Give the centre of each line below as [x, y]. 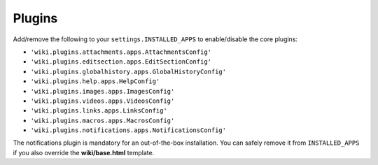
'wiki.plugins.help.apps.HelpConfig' [95, 81]
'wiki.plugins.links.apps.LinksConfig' [99, 111]
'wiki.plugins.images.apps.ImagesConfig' [103, 91]
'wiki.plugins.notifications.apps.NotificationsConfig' [128, 130]
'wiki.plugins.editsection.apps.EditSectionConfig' [121, 62]
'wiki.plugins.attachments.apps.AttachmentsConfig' [121, 52]
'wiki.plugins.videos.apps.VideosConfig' [103, 101]
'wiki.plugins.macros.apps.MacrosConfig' [103, 120]
